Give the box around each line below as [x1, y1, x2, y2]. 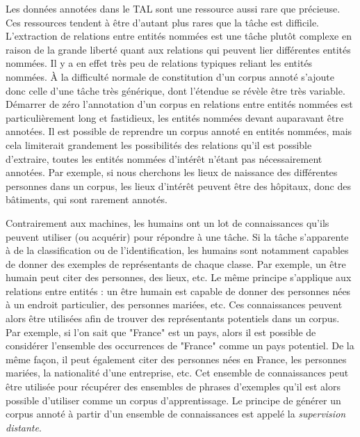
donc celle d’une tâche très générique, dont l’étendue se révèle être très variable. [6, 83, 345, 97]
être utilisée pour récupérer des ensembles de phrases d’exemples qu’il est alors [6, 379, 341, 394]
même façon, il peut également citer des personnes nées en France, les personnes [6, 351, 347, 366]
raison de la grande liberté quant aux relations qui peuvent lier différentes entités [6, 42, 351, 56]
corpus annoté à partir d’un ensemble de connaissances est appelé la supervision [6, 406, 346, 421]
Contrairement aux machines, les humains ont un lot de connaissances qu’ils [6, 215, 329, 230]
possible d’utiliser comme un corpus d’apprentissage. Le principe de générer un [6, 392, 341, 407]
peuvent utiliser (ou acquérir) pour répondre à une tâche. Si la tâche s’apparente [6, 229, 349, 244]
